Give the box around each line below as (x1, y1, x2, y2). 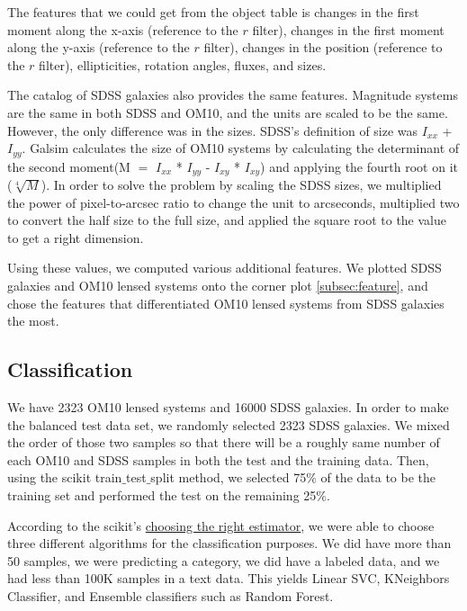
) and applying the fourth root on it (260, 157, 458, 175)
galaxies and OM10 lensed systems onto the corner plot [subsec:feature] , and (7, 276, 428, 295)
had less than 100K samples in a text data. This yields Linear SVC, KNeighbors (7, 569, 450, 588)
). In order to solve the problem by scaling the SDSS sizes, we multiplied (40, 175, 442, 194)
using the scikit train (7, 468, 122, 487)
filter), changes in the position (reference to (203, 38, 443, 57)
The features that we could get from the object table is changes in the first (7, 3, 419, 21)
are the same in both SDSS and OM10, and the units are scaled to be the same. (7, 103, 448, 121)
